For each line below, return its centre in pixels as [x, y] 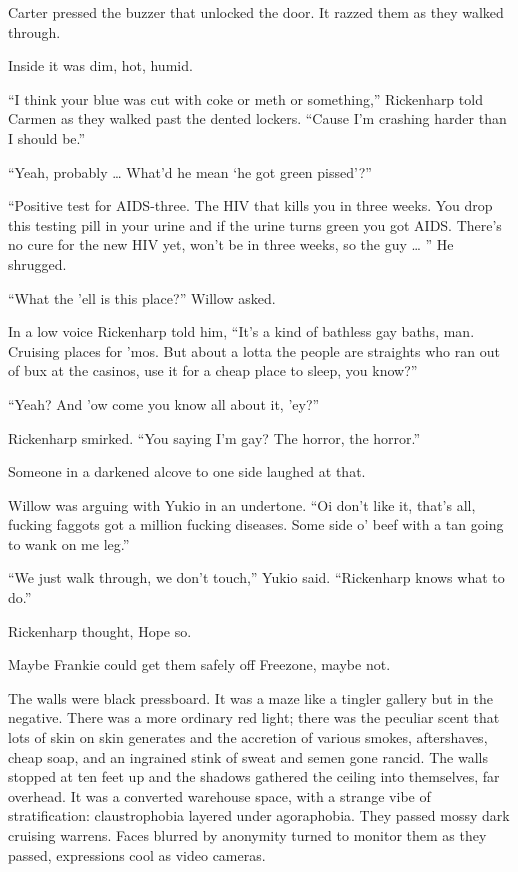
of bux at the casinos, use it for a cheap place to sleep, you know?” [213, 370]
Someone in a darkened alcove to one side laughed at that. [187, 471]
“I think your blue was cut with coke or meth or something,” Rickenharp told [245, 98]
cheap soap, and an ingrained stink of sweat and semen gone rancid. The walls [248, 756]
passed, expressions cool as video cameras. [137, 854]
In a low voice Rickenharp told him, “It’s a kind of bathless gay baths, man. [241, 331]
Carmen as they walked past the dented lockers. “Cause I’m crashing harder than [257, 118]
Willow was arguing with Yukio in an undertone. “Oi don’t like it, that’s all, [242, 504]
